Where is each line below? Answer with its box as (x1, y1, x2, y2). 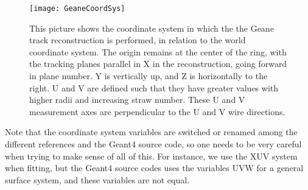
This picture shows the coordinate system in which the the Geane (29, 21, 274, 34)
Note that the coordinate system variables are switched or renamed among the (5, 125, 298, 138)
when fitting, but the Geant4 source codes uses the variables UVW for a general (5, 161, 304, 174)
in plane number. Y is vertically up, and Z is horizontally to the (29, 69, 268, 82)
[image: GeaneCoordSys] (29, 4, 125, 13)
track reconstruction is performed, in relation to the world (29, 33, 246, 46)
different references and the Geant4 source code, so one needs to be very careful (5, 138, 302, 150)
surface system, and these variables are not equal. (5, 173, 190, 186)
